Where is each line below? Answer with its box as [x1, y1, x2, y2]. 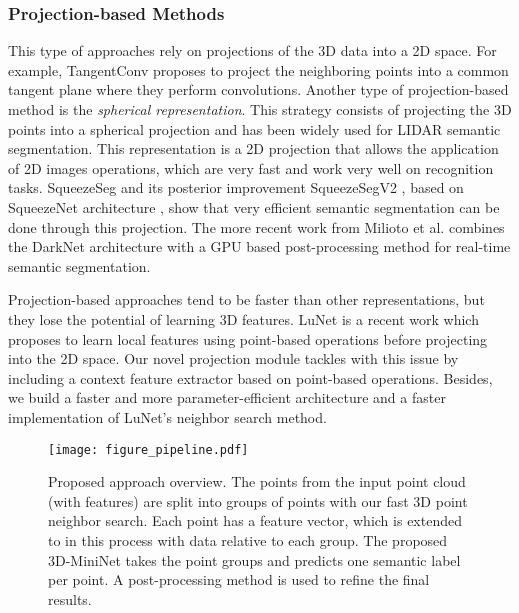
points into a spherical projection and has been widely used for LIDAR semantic [8, 118, 501, 139]
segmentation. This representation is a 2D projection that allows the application [8, 138, 499, 159]
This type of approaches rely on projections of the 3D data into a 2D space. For [8, 40, 497, 61]
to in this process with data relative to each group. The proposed [48, 529, 448, 550]
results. [48, 588, 92, 609]
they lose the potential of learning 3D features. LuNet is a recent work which [8, 308, 479, 329]
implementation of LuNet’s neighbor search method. [8, 406, 327, 427]
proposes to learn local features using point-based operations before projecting [8, 328, 488, 349]
